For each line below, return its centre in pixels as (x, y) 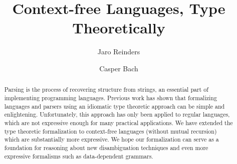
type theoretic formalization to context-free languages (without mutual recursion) (110, 131)
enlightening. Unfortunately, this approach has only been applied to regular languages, (117, 114)
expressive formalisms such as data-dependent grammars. (79, 156)
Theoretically (119, 28)
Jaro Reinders (119, 52)
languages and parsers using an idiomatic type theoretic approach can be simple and (114, 106)
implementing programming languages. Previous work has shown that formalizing (110, 97)
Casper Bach (119, 68)
